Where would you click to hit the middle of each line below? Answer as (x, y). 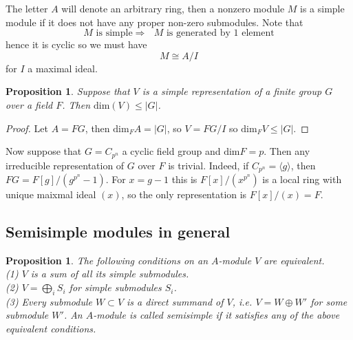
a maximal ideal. (63, 68)
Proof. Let (27, 128)
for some (329, 301)
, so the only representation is (184, 194)
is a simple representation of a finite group (232, 91)
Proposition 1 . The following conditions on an (107, 260)
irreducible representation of (65, 165)
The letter (27, 8)
